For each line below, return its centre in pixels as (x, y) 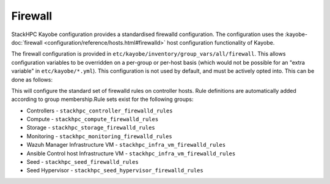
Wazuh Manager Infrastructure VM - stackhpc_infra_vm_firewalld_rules (126, 145)
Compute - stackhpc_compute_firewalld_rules (93, 119)
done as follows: (32, 79)
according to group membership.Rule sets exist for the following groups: (102, 99)
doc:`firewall (27, 42)
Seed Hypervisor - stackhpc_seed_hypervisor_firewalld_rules (115, 171)
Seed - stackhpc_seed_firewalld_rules (82, 162)
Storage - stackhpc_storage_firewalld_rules (91, 128)
